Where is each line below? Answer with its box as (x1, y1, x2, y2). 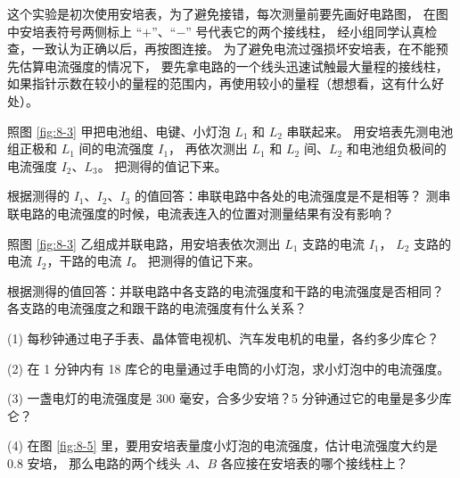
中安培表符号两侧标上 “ (7, 21, 143, 40)
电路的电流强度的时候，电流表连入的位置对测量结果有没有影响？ (19, 203, 394, 222)
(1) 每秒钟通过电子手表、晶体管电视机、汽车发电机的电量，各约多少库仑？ (7, 328, 439, 347)
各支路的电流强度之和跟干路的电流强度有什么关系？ (7, 299, 307, 317)
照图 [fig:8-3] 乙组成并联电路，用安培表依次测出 (7, 234, 281, 252)
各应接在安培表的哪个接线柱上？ (220, 453, 408, 472)
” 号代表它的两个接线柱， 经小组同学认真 (185, 21, 425, 40)
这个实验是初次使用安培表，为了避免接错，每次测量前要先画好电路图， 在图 (7, 4, 448, 22)
